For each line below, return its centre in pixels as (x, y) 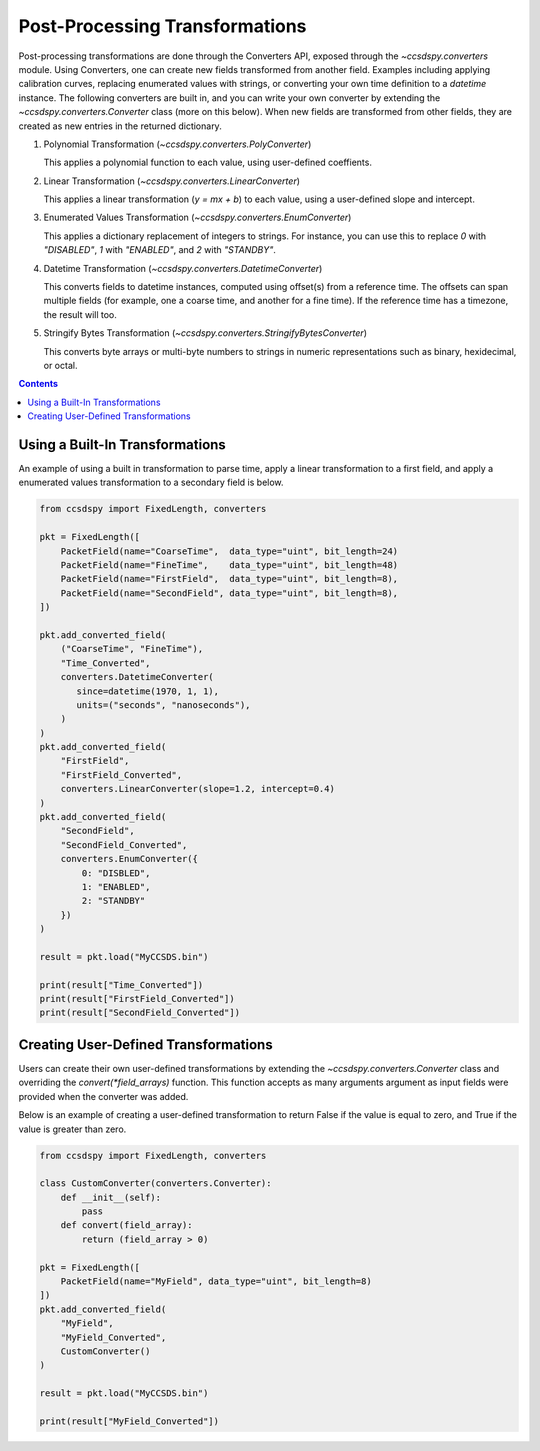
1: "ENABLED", (116, 886)
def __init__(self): (111, 1197)
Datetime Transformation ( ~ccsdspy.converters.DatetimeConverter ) (183, 268)
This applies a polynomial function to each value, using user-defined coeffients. (207, 162)
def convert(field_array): (127, 1225)
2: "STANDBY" (113, 901)
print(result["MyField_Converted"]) (129, 1421)
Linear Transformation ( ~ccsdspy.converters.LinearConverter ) (171, 181)
